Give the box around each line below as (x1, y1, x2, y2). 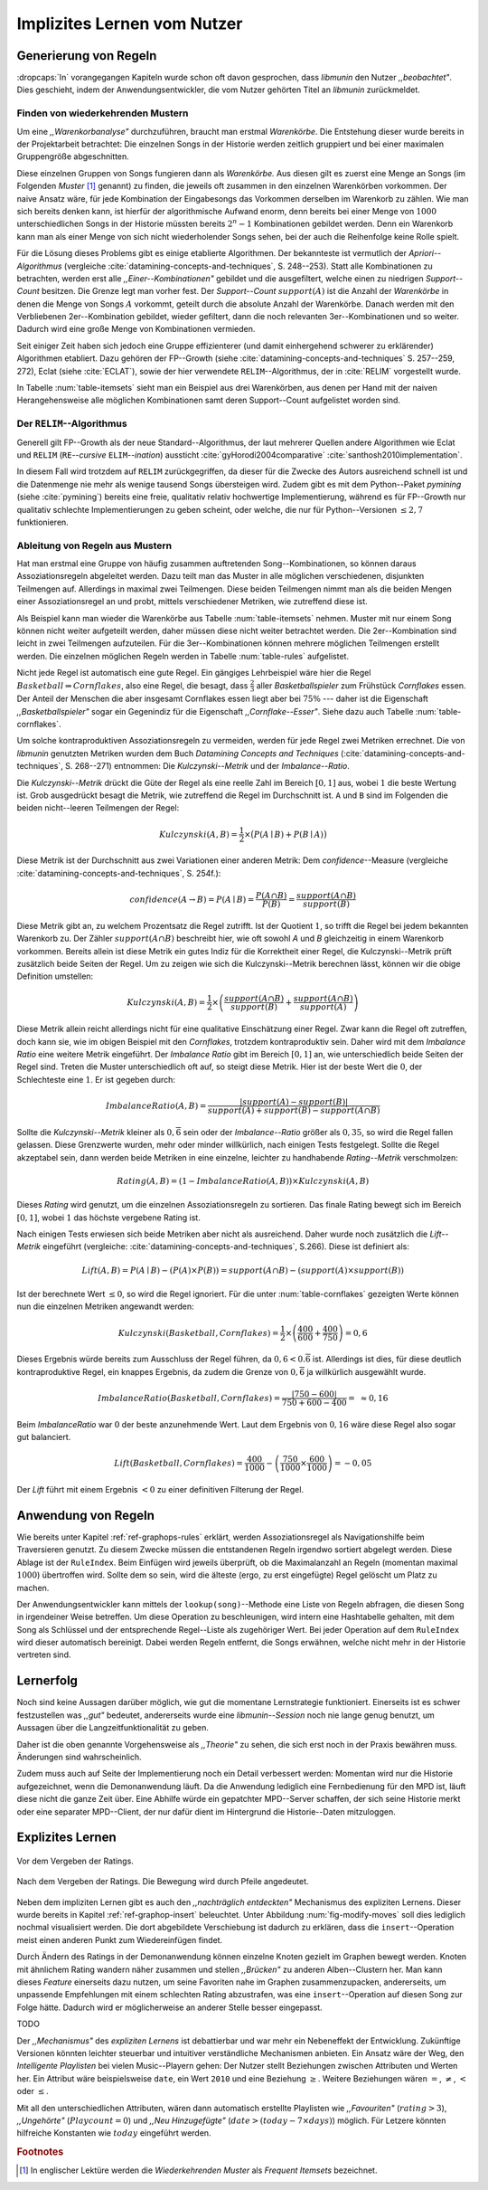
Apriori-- (408, 248, 442, 259)
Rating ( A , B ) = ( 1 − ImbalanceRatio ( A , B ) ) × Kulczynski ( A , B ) (117, 1176, 370, 1186)
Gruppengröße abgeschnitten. (16, 151, 130, 162)
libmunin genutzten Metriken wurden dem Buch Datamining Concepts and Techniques (16, 747, 339, 759)
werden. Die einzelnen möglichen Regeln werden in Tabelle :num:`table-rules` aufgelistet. (16, 650, 350, 661)
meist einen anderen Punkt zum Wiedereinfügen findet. (16, 1934, 223, 1945)
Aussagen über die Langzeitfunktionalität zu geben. (16, 1722, 210, 1733)
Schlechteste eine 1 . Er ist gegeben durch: (16, 1074, 176, 1085)
